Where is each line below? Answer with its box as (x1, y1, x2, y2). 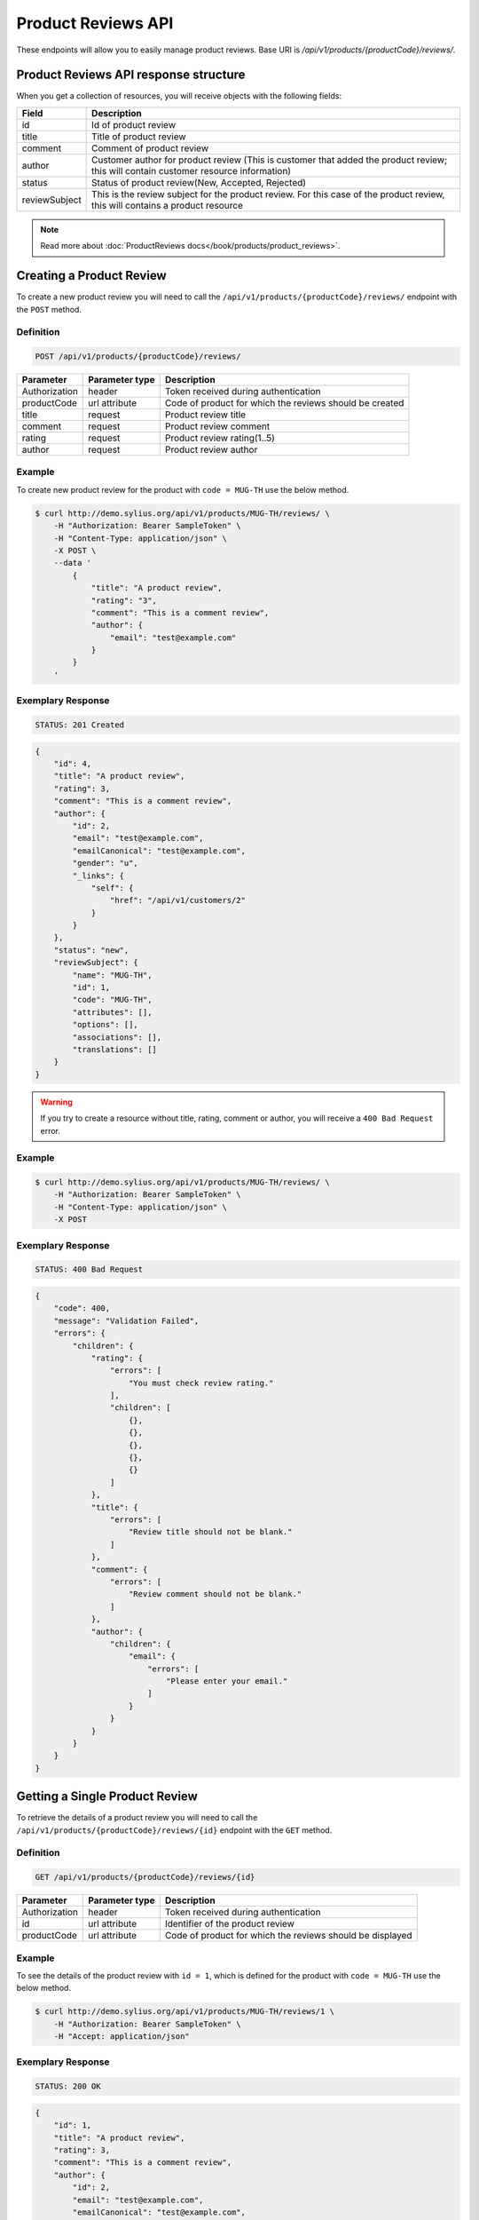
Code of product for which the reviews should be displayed (164, 1930, 412, 1942)
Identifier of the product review (164, 1918, 294, 1931)
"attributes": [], (72, 1007, 153, 1017)
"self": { (90, 883, 134, 892)
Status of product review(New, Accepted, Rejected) (91, 176, 306, 188)
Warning (40, 1097, 73, 1107)
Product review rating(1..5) (164, 432, 275, 444)
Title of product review (91, 130, 186, 142)
